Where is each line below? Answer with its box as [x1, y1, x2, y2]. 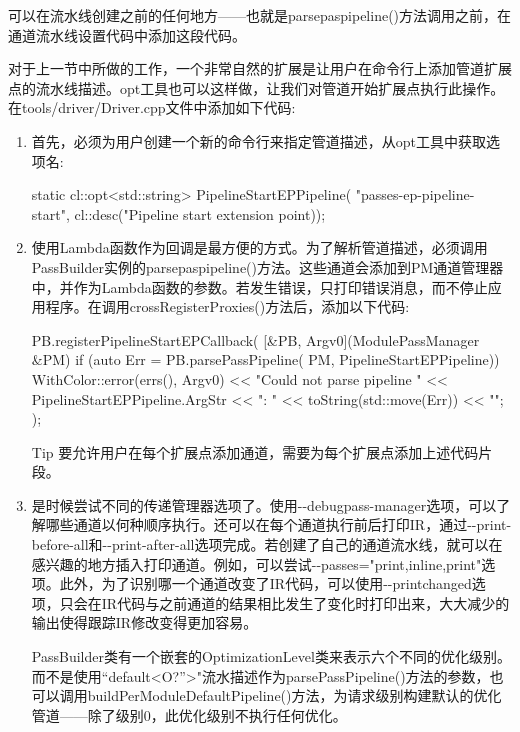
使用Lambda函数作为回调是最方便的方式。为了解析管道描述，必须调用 [31, 237, 488, 258]
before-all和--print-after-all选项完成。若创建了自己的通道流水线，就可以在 [31, 534, 503, 555]
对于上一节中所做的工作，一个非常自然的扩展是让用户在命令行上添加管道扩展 [8, 58, 512, 79]
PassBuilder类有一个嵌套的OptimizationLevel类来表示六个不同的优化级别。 [31, 646, 511, 667]
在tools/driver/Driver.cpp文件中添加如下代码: [8, 97, 296, 118]
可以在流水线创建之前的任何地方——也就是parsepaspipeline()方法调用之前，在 [8, 5, 512, 25]
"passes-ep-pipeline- [355, 184, 475, 205]
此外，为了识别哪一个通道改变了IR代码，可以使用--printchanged [59, 573, 472, 594]
